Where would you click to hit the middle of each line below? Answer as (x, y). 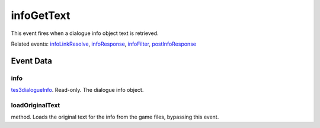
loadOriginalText (36, 105)
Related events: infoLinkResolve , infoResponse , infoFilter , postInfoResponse (104, 44)
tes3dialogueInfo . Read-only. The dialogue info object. (77, 90)
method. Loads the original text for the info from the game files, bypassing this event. (115, 117)
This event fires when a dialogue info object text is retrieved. (85, 33)
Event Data (32, 61)
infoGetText (41, 15)
